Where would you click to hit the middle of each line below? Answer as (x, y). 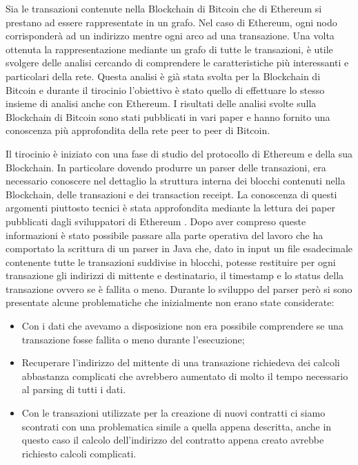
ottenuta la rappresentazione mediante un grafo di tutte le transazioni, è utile (169, 49)
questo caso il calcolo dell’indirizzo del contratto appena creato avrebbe (173, 440)
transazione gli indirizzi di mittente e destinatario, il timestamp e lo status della (175, 275)
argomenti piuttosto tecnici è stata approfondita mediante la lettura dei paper (170, 208)
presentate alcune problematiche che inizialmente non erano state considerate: (170, 302)
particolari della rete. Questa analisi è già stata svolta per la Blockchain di (163, 76)
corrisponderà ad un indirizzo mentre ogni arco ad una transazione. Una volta (170, 36)
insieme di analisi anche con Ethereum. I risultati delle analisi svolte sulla (161, 103)
